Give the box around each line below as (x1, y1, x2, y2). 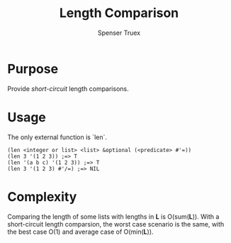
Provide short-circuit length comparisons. (7, 84, 129, 93)
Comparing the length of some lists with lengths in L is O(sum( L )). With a (7, 212, 220, 221)
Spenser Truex (97, 28, 141, 37)
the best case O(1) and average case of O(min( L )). (7, 227, 154, 236)
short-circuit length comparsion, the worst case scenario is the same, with (7, 220, 225, 228)
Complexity (7, 188, 77, 205)
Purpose (7, 60, 59, 77)
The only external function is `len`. (7, 133, 108, 141)
